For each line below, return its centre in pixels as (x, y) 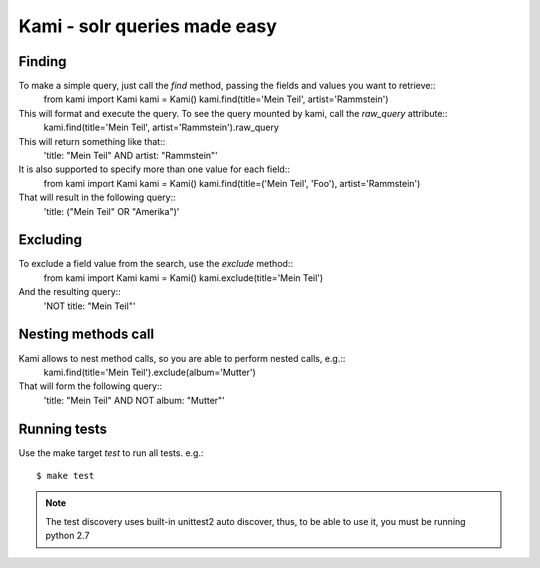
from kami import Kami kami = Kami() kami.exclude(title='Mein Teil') (183, 277)
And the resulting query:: (70, 292)
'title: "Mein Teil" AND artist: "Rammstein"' (131, 156)
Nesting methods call (86, 334)
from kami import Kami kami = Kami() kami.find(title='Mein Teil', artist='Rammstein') (216, 99)
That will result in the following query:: (97, 197)
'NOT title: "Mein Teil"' (89, 306)
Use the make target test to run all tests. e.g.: (111, 452)
